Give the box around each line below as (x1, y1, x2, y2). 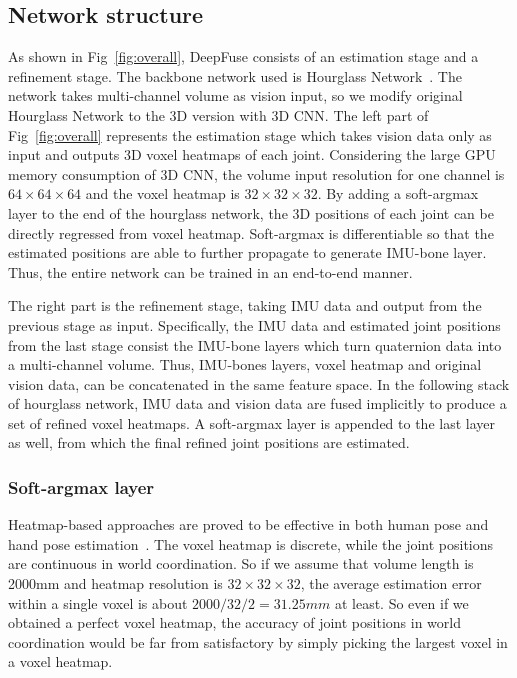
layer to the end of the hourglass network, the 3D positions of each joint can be (8, 202, 494, 223)
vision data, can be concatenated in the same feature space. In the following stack (8, 373, 510, 394)
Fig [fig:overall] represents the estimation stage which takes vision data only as (8, 124, 492, 145)
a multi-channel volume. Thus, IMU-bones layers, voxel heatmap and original (8, 354, 482, 375)
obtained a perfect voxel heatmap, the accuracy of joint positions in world (8, 612, 461, 633)
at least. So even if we (334, 592, 469, 613)
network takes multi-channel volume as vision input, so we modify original (8, 85, 463, 106)
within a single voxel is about (8, 592, 188, 613)
